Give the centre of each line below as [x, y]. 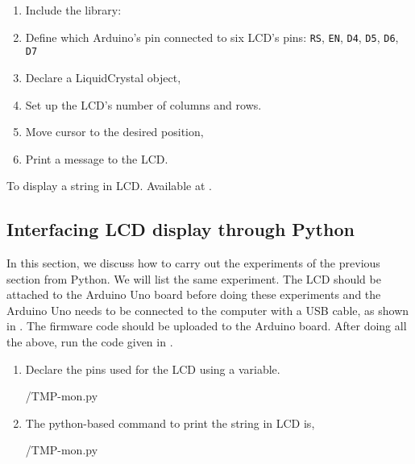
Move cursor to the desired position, [114, 132]
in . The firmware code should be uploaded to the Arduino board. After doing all [207, 326]
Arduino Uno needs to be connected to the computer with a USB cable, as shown [208, 310]
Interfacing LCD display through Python [181, 229]
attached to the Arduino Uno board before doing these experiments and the [194, 294]
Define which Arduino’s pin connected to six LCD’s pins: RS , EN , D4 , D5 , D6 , [212, 37]
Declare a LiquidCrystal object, [103, 77]
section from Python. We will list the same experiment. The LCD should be [194, 278]
